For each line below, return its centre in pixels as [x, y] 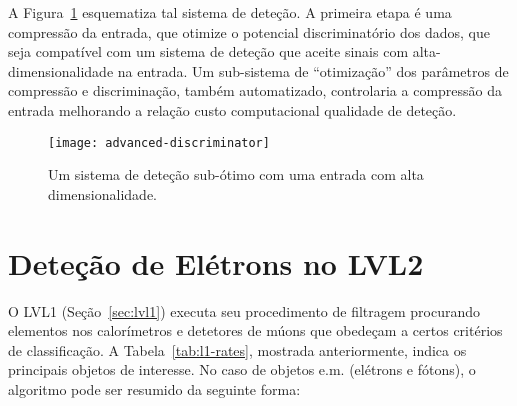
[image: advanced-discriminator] [159, 142]
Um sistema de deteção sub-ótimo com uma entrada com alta [236, 174]
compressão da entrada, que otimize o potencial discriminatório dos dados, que [249, 31]
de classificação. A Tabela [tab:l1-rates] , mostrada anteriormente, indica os [237, 349]
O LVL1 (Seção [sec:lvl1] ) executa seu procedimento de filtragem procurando [244, 310]
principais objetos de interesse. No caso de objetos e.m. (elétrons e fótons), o [242, 369]
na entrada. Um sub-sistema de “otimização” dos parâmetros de [313, 70]
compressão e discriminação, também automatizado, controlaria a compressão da [255, 90]
